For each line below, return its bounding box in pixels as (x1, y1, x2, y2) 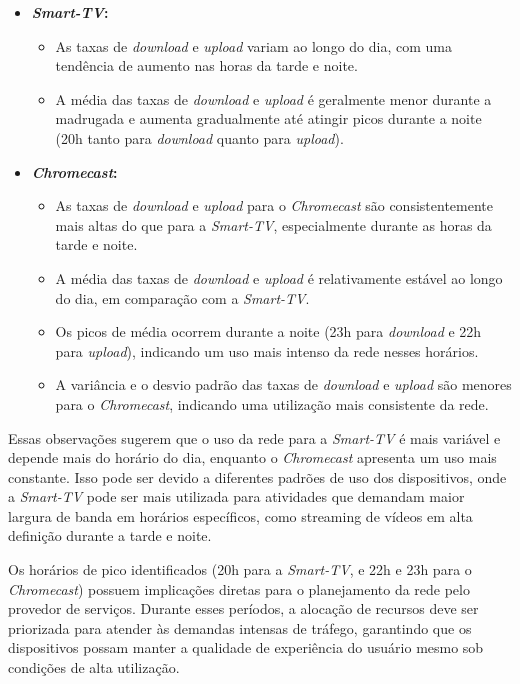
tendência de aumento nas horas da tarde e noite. (55, 55, 358, 76)
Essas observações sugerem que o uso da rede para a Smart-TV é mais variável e (8, 427, 501, 448)
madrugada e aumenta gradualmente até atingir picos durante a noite (55, 108, 482, 129)
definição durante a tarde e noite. (8, 525, 212, 546)
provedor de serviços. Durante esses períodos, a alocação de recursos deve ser (8, 598, 479, 619)
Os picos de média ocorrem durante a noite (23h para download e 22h (55, 321, 482, 342)
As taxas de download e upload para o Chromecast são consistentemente (55, 195, 493, 216)
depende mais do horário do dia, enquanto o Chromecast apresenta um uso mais (8, 447, 497, 468)
